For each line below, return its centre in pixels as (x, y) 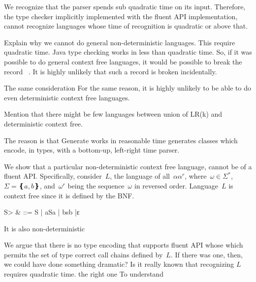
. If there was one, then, (207, 254)
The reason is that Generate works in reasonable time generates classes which (121, 140)
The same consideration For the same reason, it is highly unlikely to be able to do (128, 88)
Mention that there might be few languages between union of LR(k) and (113, 114)
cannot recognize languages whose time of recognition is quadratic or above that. (126, 26)
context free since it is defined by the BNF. (69, 195)
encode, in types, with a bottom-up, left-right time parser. (92, 150)
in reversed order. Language (176, 185)
